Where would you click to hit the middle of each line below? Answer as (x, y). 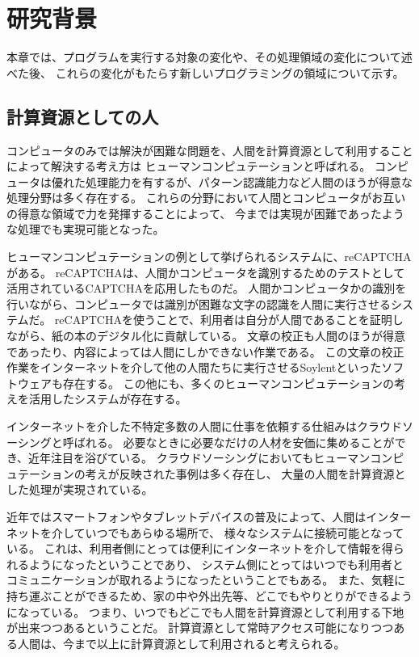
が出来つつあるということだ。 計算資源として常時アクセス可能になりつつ (200, 628)
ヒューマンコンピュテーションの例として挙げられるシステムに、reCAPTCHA (209, 257)
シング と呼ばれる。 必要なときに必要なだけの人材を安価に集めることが (206, 442)
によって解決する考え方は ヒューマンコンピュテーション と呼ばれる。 (189, 166)
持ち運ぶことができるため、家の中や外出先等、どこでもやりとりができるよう (210, 595)
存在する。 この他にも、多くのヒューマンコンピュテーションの (228, 383)
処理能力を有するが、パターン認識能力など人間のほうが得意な (249, 181)
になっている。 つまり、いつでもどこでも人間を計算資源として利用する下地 (205, 611)
